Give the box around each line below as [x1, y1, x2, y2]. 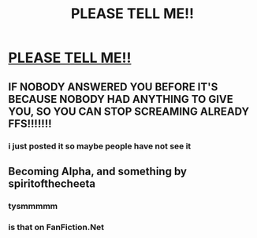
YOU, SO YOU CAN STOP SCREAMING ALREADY [8, 104, 250, 118]
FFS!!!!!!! [8, 117, 53, 130]
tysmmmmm [8, 200, 58, 211]
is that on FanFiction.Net [8, 222, 105, 233]
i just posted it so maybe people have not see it [8, 141, 192, 152]
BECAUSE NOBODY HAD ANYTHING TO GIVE [8, 92, 234, 106]
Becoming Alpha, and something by [8, 164, 188, 178]
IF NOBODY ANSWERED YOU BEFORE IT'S [8, 80, 218, 93]
